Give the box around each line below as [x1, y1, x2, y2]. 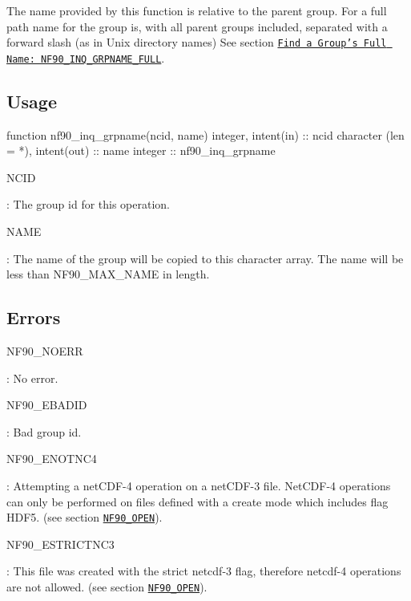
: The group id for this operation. [6, 196, 171, 213]
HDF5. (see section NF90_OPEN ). [6, 509, 163, 526]
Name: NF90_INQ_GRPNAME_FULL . [6, 49, 165, 66]
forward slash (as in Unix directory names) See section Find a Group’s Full [6, 34, 387, 51]
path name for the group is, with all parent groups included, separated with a [6, 18, 388, 35]
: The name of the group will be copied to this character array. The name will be [6, 250, 404, 266]
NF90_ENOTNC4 [6, 450, 97, 467]
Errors [6, 305, 61, 330]
